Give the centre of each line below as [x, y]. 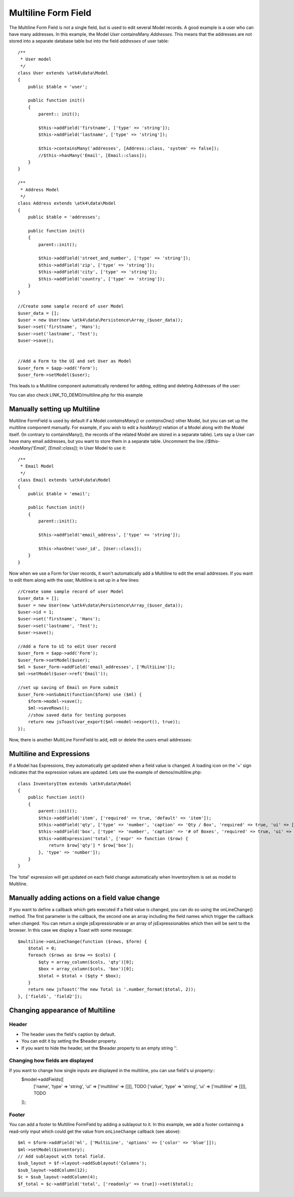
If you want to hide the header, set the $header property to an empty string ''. [99, 1048]
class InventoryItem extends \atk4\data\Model [75, 784]
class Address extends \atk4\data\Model [67, 203]
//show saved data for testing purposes [77, 715]
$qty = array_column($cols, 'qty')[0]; [86, 962]
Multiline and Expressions [49, 753]
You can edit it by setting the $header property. [69, 1041]
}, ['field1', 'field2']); [50, 996]
